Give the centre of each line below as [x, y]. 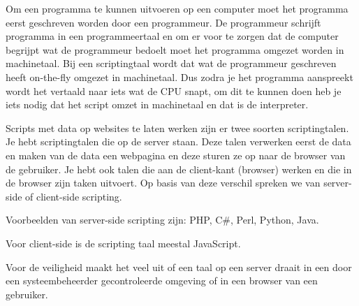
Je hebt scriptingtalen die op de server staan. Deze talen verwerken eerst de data [178, 141]
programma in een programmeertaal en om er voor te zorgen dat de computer [172, 36]
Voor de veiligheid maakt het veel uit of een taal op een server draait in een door [179, 267]
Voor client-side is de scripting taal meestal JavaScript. [123, 243]
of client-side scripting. [74, 196]
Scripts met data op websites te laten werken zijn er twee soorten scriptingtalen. [177, 127]
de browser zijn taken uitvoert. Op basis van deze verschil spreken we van [163, 183]
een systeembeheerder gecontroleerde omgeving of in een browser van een [162, 280]
